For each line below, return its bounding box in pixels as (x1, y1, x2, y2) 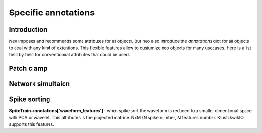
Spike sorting (9, 95, 50, 103)
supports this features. (9, 121, 54, 127)
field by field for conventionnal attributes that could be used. (9, 52, 130, 57)
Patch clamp (9, 64, 48, 72)
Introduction (9, 26, 48, 34)
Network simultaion (9, 80, 70, 88)
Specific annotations (9, 7, 95, 18)
